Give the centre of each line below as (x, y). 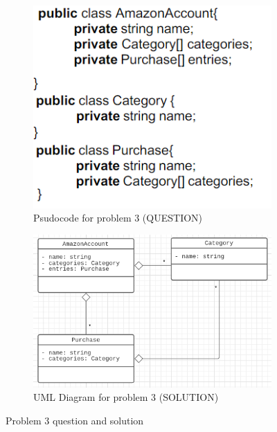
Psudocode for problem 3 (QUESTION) (118, 218)
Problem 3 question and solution (75, 420)
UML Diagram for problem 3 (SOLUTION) (126, 397)
